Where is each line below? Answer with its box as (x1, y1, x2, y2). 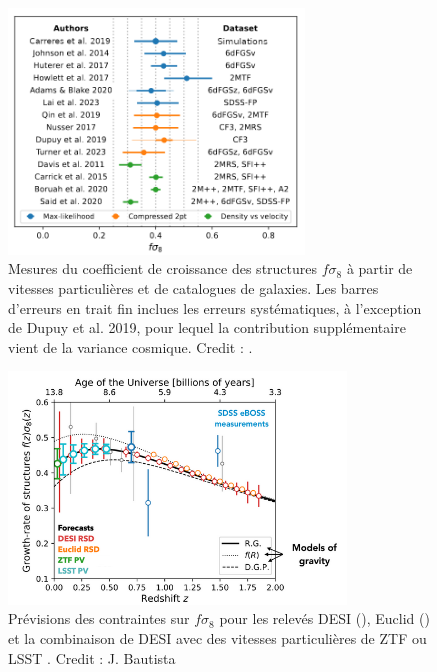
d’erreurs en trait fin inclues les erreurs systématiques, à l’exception (8, 297, 422, 318)
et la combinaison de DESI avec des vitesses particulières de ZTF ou (8, 628, 427, 649)
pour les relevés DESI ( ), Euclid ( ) (219, 608, 430, 629)
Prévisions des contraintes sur (8, 608, 190, 629)
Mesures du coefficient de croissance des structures (8, 258, 318, 279)
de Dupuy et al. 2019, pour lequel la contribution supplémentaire (8, 317, 406, 338)
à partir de (346, 258, 413, 279)
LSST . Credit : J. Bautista (8, 647, 176, 668)
